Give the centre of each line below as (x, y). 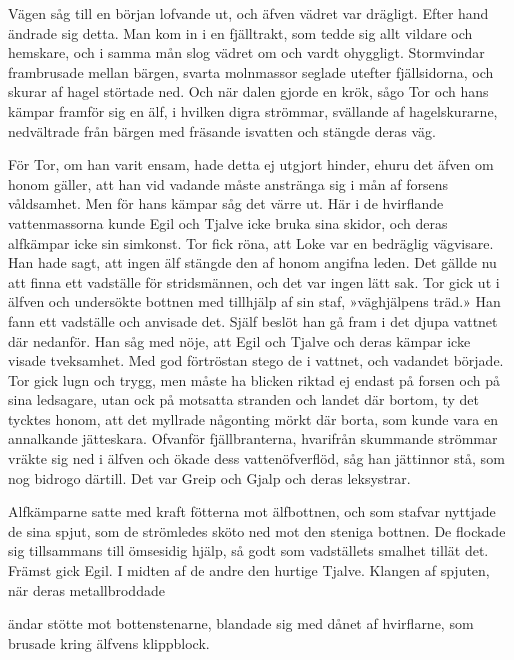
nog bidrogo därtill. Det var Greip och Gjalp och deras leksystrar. (209, 477)
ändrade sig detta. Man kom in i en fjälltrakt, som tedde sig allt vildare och (240, 32)
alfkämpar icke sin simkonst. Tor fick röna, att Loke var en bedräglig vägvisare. (251, 242)
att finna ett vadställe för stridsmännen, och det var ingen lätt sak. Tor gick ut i (254, 281)
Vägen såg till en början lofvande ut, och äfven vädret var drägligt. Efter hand (248, 13)
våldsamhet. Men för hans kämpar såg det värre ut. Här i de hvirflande (226, 203)
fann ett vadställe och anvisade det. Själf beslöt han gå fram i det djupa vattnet (253, 320)
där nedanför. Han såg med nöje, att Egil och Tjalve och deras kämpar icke (239, 340)
